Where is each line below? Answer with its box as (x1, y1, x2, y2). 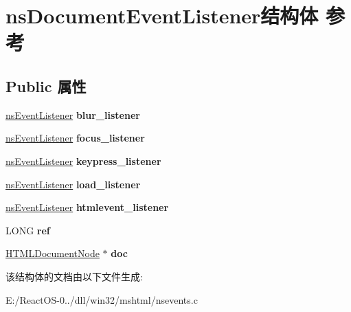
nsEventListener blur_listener (5, 107, 140, 122)
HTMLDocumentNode (5, 246, 100, 260)
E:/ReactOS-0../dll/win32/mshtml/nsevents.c (5, 292, 198, 307)
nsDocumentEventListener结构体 (5, 1, 319, 30)
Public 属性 (5, 75, 87, 96)
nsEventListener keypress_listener (5, 153, 161, 168)
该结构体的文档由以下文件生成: (5, 269, 143, 283)
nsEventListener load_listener (5, 177, 141, 191)
